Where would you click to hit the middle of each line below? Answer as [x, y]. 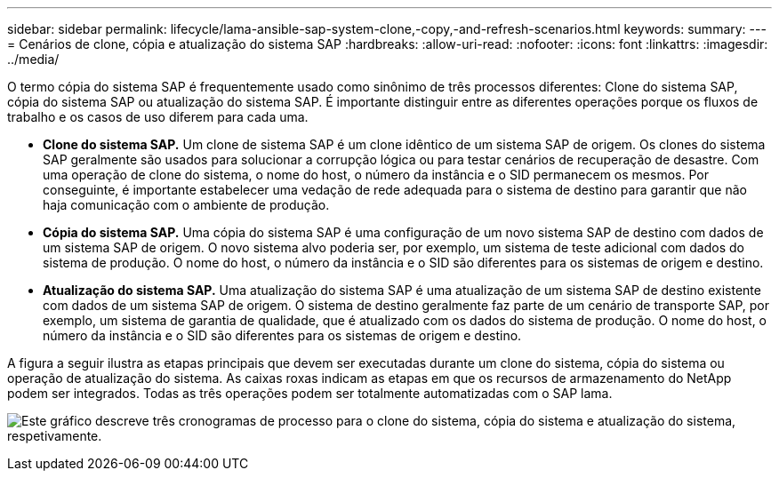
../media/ [33, 59]
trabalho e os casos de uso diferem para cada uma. [158, 117]
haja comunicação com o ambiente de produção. [186, 205]
